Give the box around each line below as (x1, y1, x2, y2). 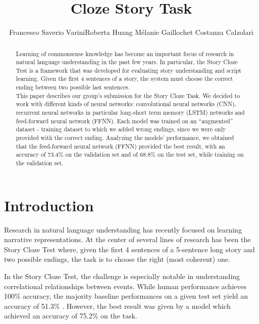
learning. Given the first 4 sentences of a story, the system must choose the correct (16, 74, 233, 83)
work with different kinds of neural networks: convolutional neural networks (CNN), (16, 100, 236, 108)
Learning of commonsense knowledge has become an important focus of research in (16, 49, 234, 58)
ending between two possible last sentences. (16, 83, 130, 91)
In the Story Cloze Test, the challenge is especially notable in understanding (4, 271, 240, 282)
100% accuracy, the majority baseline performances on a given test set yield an (4, 291, 248, 301)
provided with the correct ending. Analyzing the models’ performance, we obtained (16, 133, 234, 142)
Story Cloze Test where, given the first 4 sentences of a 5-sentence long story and (4, 244, 255, 254)
